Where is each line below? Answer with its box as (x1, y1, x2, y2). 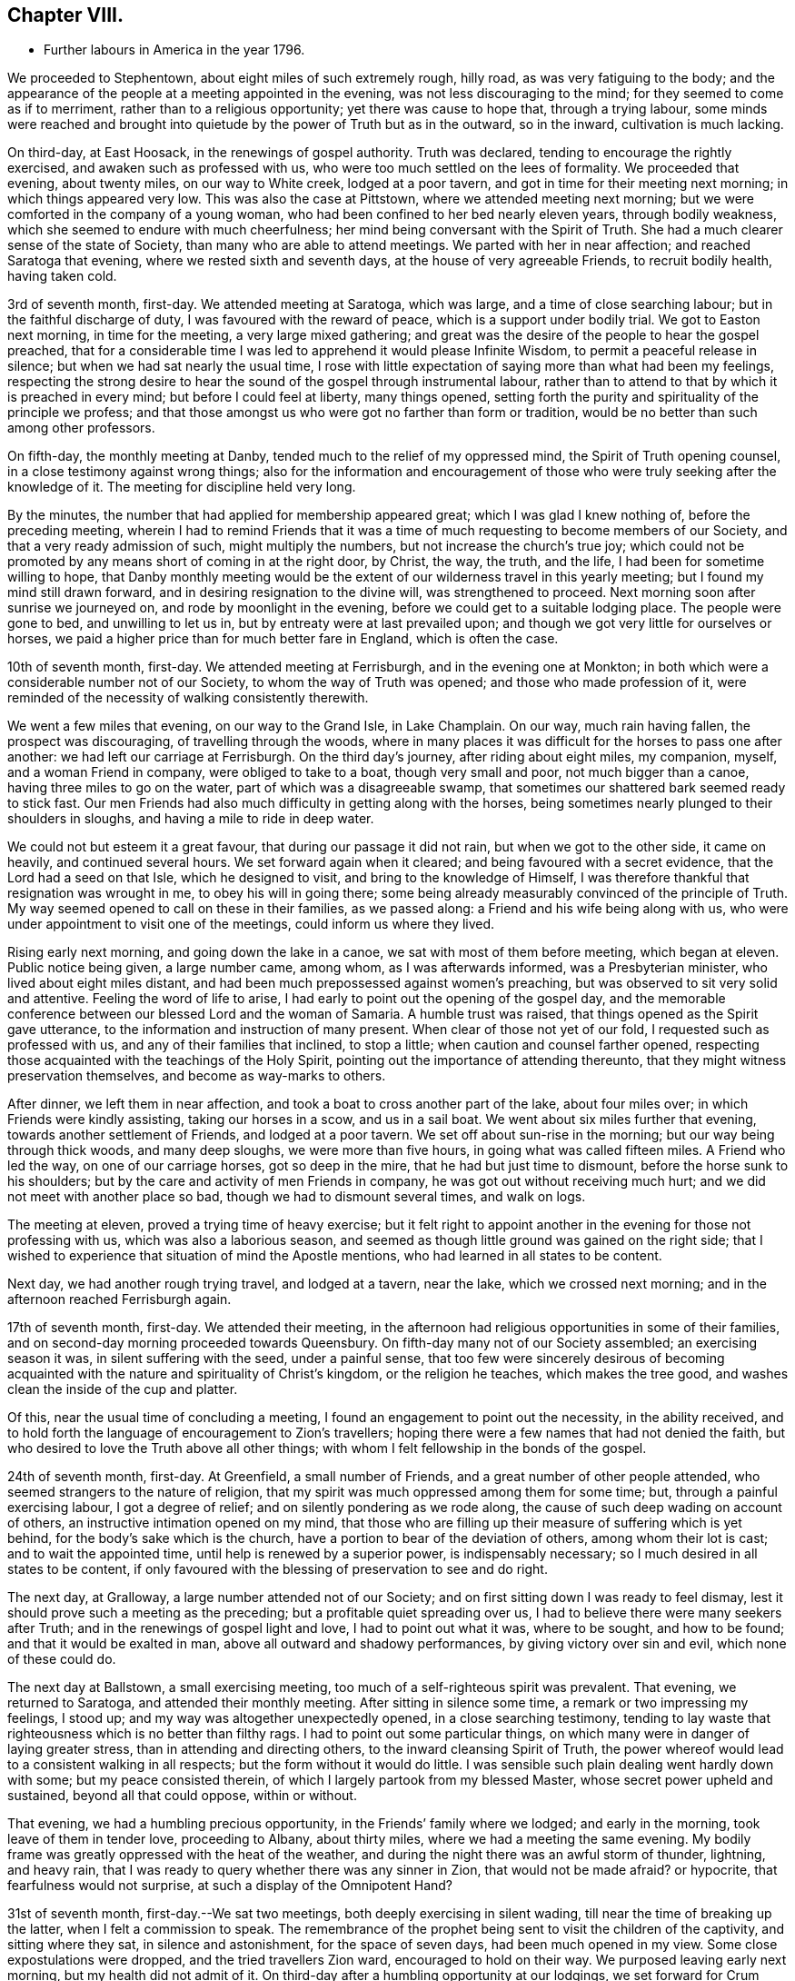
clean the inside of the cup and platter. (7, 1381, 238, 1398)
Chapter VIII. (7, 4, 124, 26)
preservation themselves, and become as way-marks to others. (7, 1068, 386, 1084)
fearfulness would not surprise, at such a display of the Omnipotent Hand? (7, 1877, 452, 1894)
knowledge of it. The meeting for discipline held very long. (7, 479, 356, 495)
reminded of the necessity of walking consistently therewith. (7, 690, 369, 706)
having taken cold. (7, 268, 117, 284)
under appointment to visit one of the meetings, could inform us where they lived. (7, 916, 495, 932)
